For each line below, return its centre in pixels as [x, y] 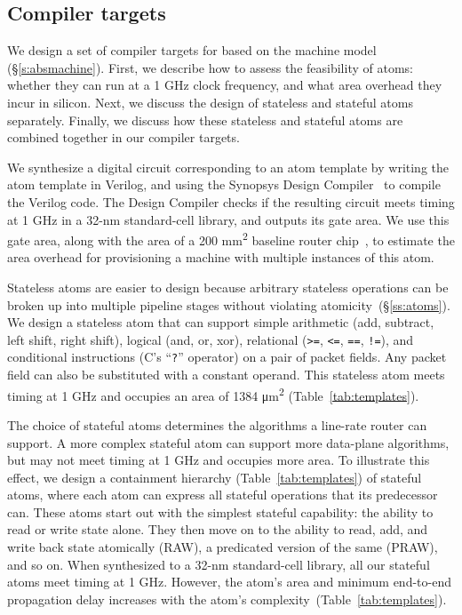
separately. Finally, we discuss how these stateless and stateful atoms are [205, 120]
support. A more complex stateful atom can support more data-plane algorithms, [228, 442]
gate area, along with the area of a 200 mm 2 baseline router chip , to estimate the [231, 239]
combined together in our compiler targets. [123, 137]
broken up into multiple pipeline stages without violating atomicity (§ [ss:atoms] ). [229, 304]
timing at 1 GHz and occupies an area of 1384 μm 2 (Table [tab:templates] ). [213, 394]
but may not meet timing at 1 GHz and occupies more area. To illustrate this [219, 460]
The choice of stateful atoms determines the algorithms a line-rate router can [217, 424]
